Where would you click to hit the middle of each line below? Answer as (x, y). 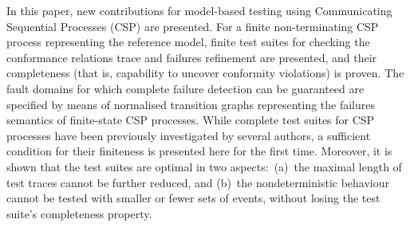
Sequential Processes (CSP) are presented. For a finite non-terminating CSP (193, 26)
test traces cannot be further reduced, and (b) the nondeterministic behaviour (198, 182)
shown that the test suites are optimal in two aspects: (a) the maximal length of (204, 166)
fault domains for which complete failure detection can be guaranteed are (185, 88)
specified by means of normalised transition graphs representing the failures (191, 104)
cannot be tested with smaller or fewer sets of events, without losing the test (193, 198)
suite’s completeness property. (79, 213)
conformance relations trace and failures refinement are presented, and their (192, 57)
